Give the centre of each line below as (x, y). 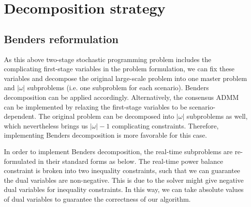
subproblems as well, (217, 116)
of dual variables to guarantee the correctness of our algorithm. (97, 199)
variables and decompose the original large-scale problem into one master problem (125, 78)
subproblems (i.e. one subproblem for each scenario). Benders (118, 88)
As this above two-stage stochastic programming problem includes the (108, 59)
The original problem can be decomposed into (106, 116)
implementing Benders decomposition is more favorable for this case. (105, 135)
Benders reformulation (61, 39)
